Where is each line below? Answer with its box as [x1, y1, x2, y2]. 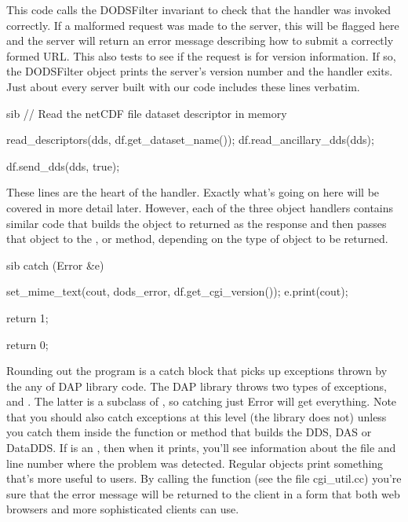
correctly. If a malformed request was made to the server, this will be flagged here [6, 17, 399, 33]
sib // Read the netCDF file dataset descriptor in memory [6, 105, 287, 121]
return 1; [6, 309, 49, 325]
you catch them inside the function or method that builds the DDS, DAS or [6, 424, 372, 440]
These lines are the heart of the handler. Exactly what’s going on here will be [6, 184, 380, 200]
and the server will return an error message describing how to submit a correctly [6, 32, 394, 49]
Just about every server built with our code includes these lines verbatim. [6, 78, 360, 94]
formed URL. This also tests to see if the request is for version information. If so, [6, 47, 396, 64]
